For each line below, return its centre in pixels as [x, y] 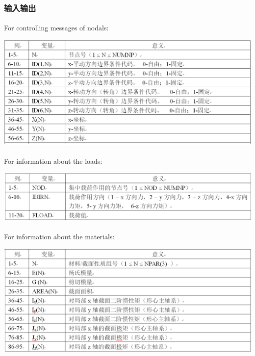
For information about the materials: [59, 237]
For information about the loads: [53, 161]
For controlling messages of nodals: [56, 28]
